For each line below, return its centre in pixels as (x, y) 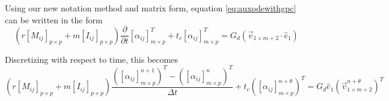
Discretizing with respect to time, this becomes (91, 59)
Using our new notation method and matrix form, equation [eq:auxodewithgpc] (151, 8)
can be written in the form (54, 19)
